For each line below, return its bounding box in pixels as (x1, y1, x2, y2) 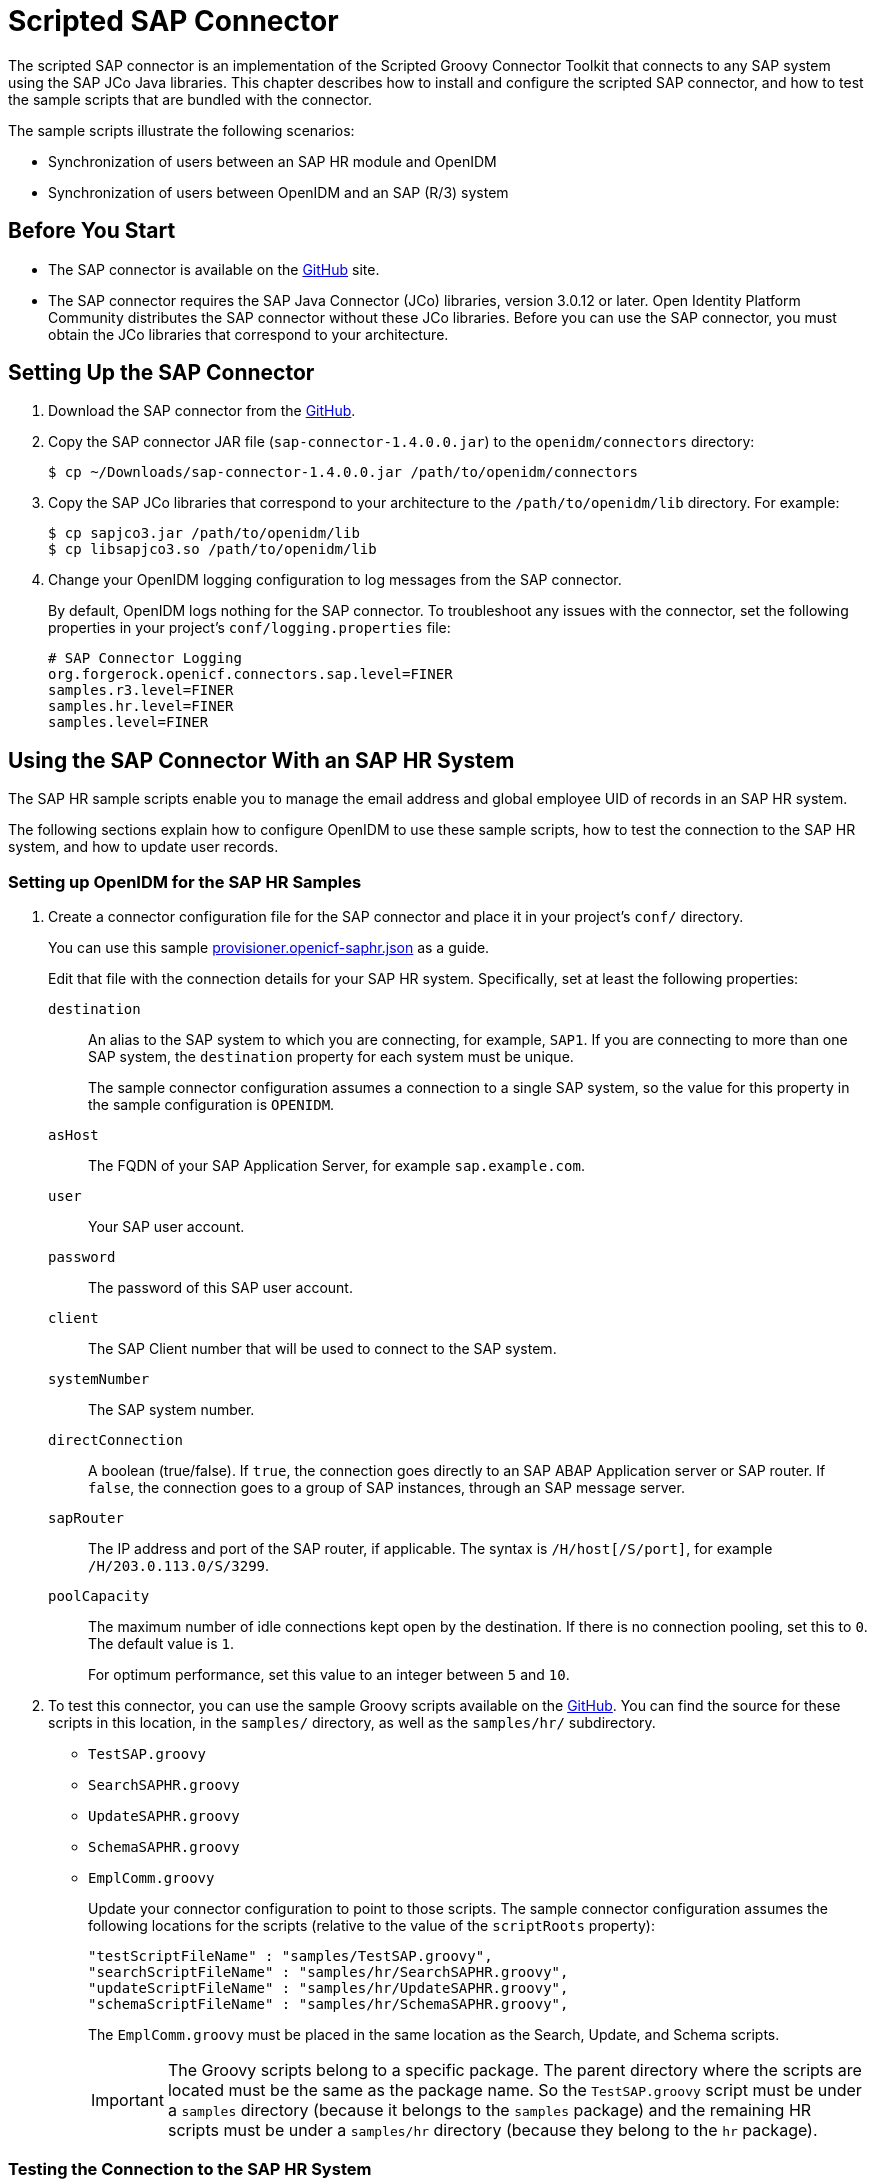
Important (91, 2090, 164, 2111)
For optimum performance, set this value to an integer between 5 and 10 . (88, 1666, 570, 1684)
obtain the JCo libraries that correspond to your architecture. (48, 325, 449, 343)
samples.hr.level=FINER (48, 698, 234, 715)
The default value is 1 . (88, 1635, 234, 1653)
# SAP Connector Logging (48, 650, 242, 667)
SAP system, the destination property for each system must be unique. (88, 1048, 574, 1066)
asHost (48, 1127, 99, 1144)
